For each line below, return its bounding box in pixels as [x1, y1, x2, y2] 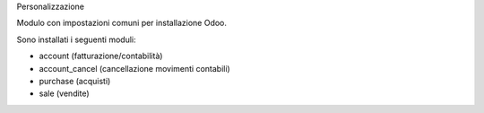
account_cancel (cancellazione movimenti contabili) [39, 63, 230, 74]
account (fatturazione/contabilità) [39, 50, 163, 62]
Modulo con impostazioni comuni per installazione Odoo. [16, 18, 228, 29]
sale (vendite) [39, 88, 90, 99]
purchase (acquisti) [39, 75, 111, 86]
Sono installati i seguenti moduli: [16, 34, 136, 45]
